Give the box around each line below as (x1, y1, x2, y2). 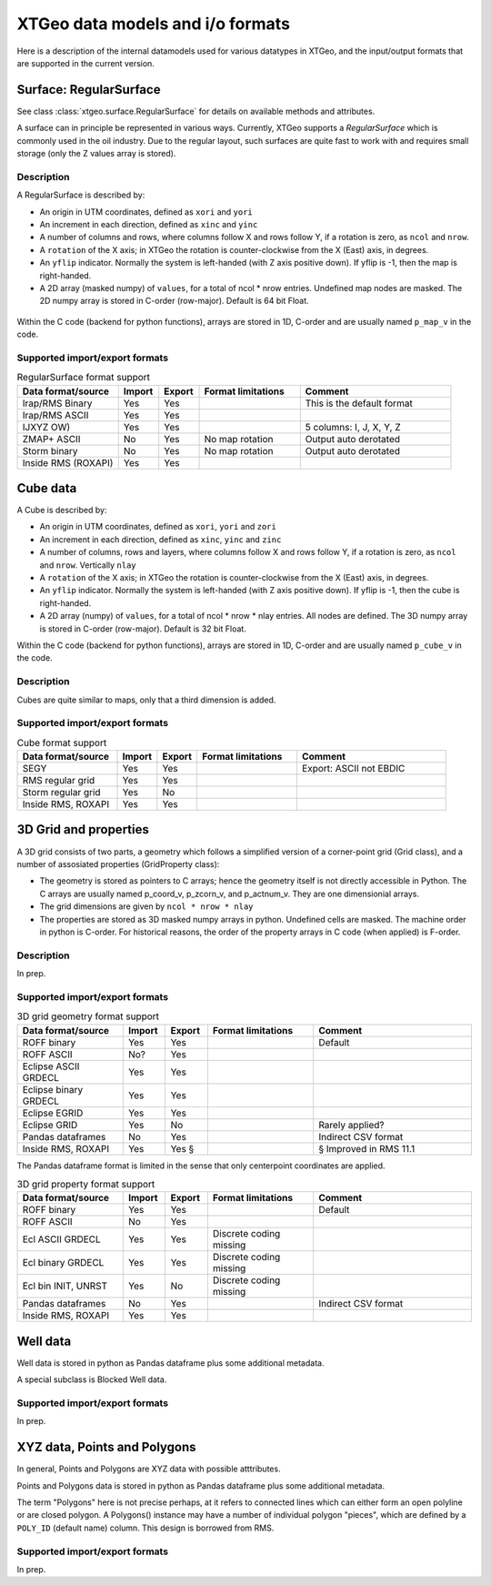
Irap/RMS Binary (22, 397, 93, 409)
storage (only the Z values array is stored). (16, 148, 176, 159)
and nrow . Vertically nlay (39, 560, 136, 571)
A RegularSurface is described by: (16, 189, 145, 200)
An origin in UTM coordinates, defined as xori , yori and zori (39, 521, 276, 532)
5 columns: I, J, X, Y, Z (305, 420, 401, 433)
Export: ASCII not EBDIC (301, 763, 406, 775)
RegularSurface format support (16, 371, 150, 384)
